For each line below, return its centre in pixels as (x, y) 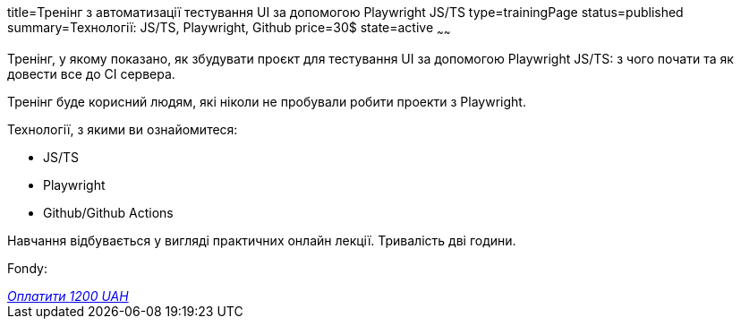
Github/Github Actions (108, 212)
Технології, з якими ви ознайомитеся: (123, 129)
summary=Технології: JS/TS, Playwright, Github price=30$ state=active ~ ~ (229, 29)
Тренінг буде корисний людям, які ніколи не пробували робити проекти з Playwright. (267, 101)
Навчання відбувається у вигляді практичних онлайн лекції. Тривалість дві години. (262, 240)
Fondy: (27, 268)
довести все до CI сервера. (91, 73)
